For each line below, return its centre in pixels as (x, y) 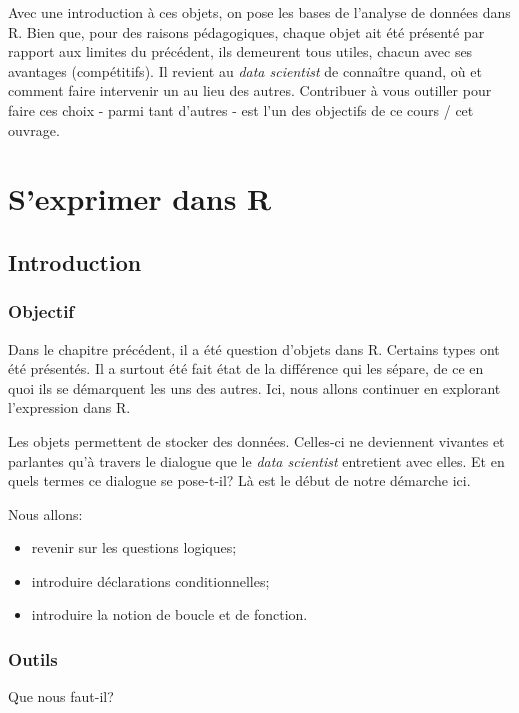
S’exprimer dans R (140, 198)
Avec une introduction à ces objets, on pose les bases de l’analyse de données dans (259, 12)
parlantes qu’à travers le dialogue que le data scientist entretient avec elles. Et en (256, 460)
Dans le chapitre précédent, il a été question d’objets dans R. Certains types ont (254, 348)
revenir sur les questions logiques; (134, 547)
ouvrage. (34, 129)
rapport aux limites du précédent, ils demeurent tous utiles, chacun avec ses (240, 51)
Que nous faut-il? (61, 696)
